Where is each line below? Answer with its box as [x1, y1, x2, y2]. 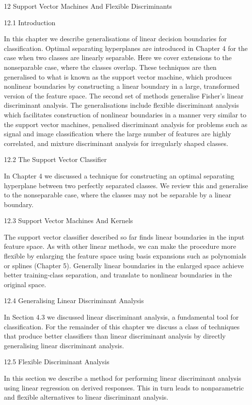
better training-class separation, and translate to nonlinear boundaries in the [4, 270, 232, 280]
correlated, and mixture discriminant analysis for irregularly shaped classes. [4, 138, 228, 148]
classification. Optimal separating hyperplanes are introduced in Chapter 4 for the [4, 43, 248, 53]
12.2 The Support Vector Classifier [4, 154, 107, 164]
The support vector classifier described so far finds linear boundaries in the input [4, 231, 245, 242]
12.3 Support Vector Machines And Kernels [4, 215, 133, 226]
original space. [4, 279, 47, 289]
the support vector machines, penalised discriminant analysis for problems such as [4, 119, 248, 129]
